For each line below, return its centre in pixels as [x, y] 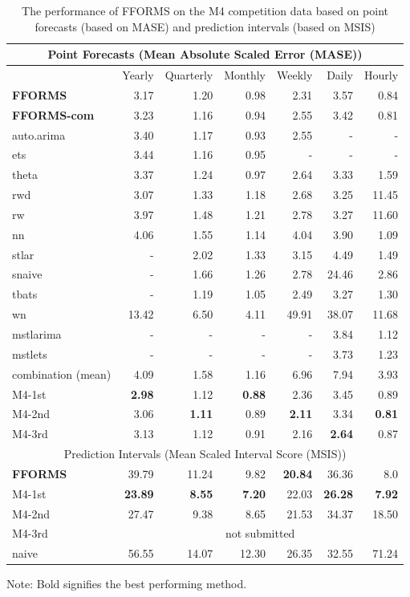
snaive [27, 274]
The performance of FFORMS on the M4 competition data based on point [205, 10]
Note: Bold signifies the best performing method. [127, 584]
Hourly [382, 75]
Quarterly [189, 75]
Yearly [138, 75]
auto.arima [39, 134]
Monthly [245, 75]
